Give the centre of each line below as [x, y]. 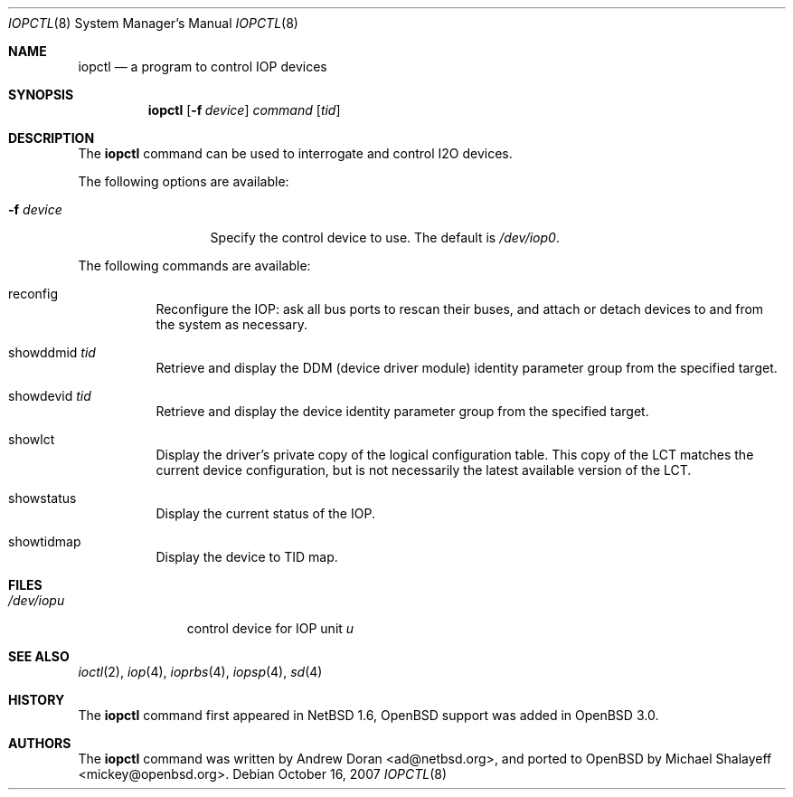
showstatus [42, 498]
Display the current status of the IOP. [265, 513]
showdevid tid [50, 396]
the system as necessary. [232, 324]
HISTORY [37, 700]
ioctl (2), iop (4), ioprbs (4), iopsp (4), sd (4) [200, 672]
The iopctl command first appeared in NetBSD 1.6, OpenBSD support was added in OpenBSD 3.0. [368, 715]
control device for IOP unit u [270, 628]
